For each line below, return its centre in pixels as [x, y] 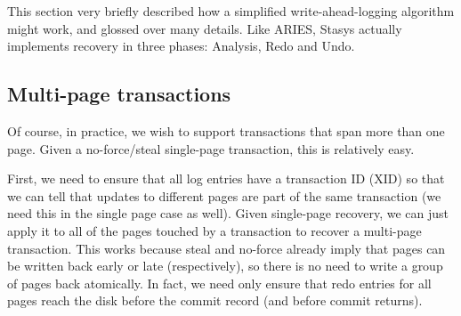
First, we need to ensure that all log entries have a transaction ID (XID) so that [226, 178]
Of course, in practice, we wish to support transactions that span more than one [226, 130]
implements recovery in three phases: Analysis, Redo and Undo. [181, 46]
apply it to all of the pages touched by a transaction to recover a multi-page [214, 230]
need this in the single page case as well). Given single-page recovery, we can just [228, 213]
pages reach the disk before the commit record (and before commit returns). [215, 300]
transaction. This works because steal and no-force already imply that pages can [226, 248]
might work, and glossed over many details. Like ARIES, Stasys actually [205, 28]
